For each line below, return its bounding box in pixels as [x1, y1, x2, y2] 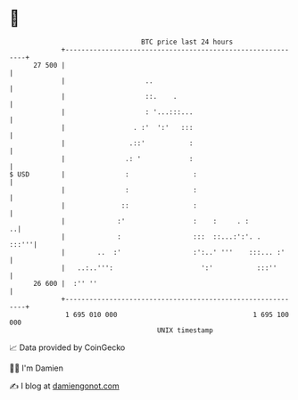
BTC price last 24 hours [141, 37, 234, 46]
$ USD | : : [9, 169, 198, 179]
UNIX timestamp [156, 325, 214, 335]
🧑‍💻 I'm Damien [9, 363, 64, 373]
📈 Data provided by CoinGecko [9, 342, 126, 353]
